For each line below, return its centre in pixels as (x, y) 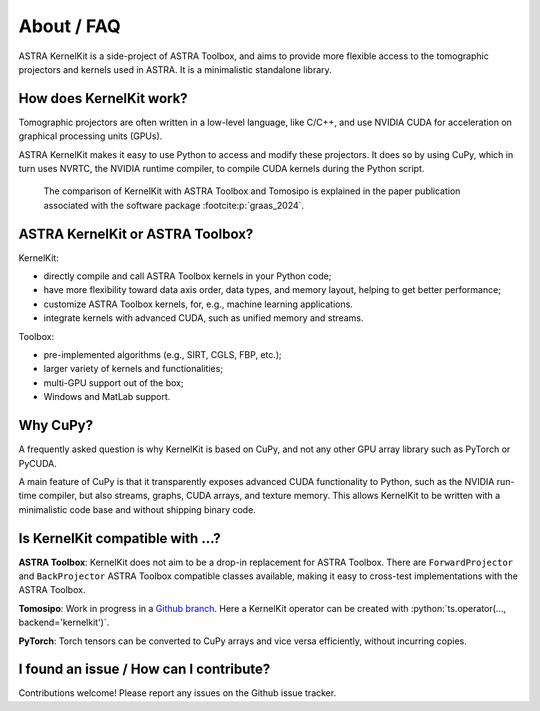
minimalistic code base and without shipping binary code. (137, 509)
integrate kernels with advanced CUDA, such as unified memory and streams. (203, 318)
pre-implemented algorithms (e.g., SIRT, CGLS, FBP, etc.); (162, 355)
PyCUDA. (37, 463)
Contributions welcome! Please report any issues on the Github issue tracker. (177, 693)
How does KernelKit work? (103, 98)
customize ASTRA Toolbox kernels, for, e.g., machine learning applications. (198, 304)
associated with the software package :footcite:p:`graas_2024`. (174, 205)
